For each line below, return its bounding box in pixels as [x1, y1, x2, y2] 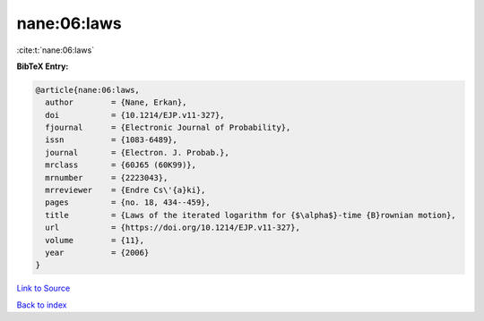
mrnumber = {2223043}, [45, 173, 169, 182]
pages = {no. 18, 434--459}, [45, 198, 211, 207]
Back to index [16, 300, 67, 310]
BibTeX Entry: [16, 61, 69, 72]
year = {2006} [45, 248, 150, 258]
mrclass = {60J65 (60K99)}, [45, 160, 197, 170]
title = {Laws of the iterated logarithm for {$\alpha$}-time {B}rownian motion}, [45, 210, 456, 220]
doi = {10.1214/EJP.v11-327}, [45, 110, 225, 120]
